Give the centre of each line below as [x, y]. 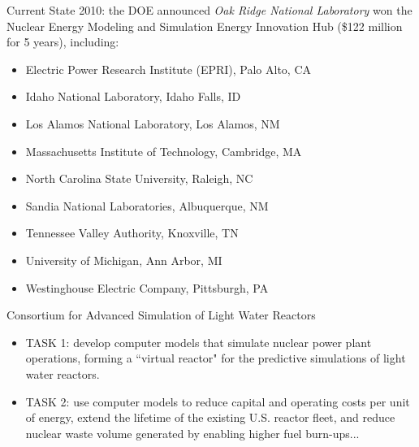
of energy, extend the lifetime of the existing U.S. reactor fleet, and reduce [210, 417]
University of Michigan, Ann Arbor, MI [124, 260]
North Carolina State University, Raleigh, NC [139, 178]
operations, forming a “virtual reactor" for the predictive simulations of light [216, 358]
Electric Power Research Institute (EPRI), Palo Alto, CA [168, 69]
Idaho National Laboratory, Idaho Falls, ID [133, 96]
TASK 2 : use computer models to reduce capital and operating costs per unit [218, 401]
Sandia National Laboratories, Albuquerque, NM [147, 205]
